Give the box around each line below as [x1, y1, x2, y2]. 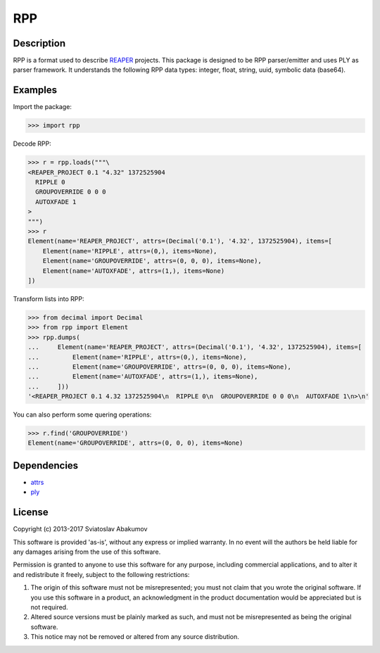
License [13, 507, 49, 519]
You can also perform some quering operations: [13, 410, 152, 419]
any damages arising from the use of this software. [13, 547, 161, 556]
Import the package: [13, 103, 72, 111]
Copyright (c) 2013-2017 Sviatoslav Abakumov [13, 525, 148, 533]
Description [13, 37, 66, 49]
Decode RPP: [13, 139, 52, 148]
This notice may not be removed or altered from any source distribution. [30, 633, 239, 641]
